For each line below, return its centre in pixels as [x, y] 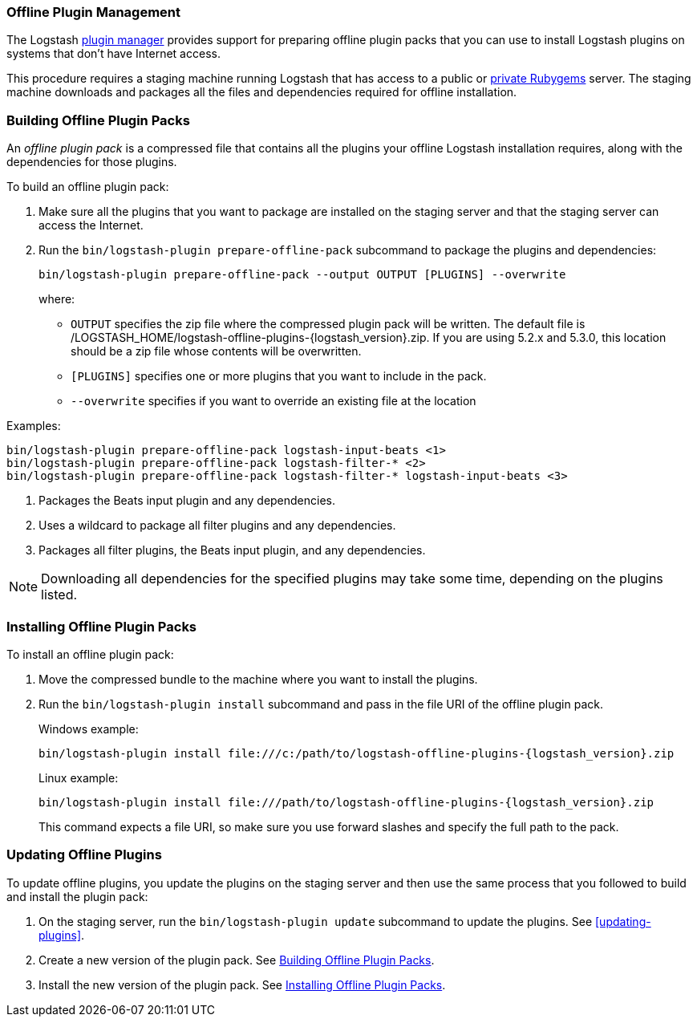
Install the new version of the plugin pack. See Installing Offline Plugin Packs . [242, 984]
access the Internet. [91, 225]
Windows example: [89, 729]
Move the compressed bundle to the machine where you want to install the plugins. [258, 679]
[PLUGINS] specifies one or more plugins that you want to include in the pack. [279, 376]
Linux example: [79, 777]
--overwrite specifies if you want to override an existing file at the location [274, 401]
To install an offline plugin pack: [90, 654]
